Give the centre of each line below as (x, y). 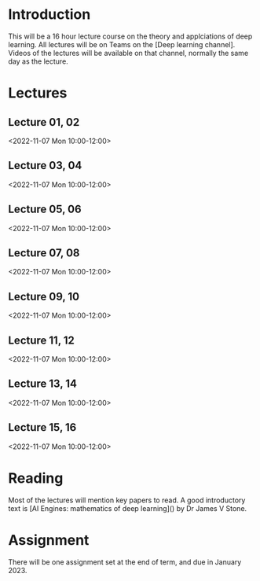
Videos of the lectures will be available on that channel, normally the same (128, 53)
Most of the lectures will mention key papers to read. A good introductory (127, 500)
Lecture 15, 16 (42, 427)
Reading (36, 478)
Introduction (49, 15)
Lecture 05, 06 (45, 210)
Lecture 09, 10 (44, 296)
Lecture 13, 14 (42, 384)
